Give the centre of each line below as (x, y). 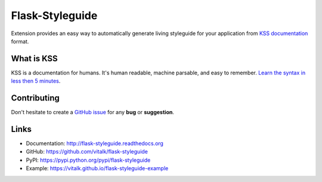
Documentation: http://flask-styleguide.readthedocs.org (95, 143)
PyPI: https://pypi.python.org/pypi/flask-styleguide (88, 160)
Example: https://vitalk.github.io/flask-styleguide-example (97, 168)
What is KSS (34, 59)
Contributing (35, 98)
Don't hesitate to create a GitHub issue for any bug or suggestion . (92, 112)
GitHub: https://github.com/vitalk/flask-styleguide (87, 152)
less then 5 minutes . (36, 81)
